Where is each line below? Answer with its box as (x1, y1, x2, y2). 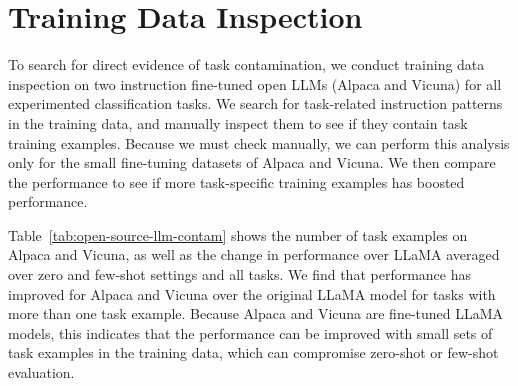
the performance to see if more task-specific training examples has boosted (8, 171, 465, 192)
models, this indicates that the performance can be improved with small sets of (8, 322, 493, 343)
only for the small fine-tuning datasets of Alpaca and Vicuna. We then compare (8, 152, 496, 173)
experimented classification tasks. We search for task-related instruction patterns (8, 93, 503, 114)
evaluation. (8, 362, 75, 383)
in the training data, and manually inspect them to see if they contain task (8, 112, 468, 133)
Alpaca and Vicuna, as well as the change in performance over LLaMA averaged (8, 244, 500, 265)
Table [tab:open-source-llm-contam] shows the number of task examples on (8, 224, 468, 245)
